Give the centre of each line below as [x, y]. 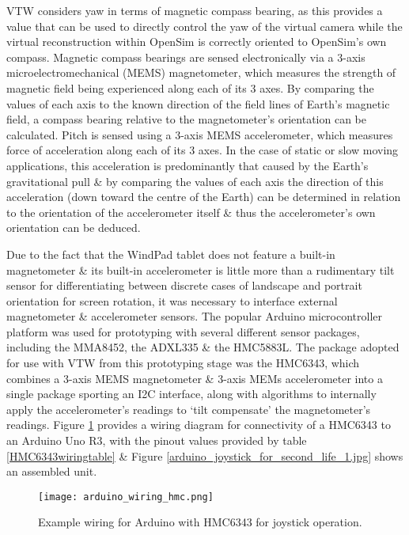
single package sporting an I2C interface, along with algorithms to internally [191, 394]
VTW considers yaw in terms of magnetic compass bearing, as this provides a [195, 10]
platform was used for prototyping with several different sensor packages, [183, 331]
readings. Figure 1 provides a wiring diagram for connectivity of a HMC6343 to [199, 425]
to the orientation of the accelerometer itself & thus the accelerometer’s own [191, 212]
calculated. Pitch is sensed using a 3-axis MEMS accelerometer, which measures [200, 134]
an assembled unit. [52, 471]
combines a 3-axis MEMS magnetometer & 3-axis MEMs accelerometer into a [195, 378]
